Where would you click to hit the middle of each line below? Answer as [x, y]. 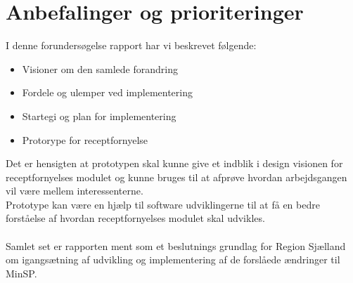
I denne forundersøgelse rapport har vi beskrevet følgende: [131, 45]
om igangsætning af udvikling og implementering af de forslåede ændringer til [173, 259]
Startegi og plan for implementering [99, 116]
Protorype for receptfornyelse [85, 139]
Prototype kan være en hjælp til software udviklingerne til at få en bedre [163, 204]
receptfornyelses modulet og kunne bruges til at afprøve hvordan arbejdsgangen [176, 177]
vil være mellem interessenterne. [75, 191]
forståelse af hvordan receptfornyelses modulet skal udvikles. [135, 218]
